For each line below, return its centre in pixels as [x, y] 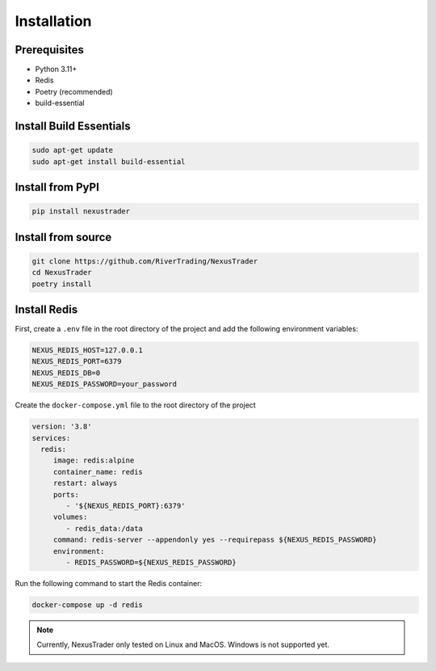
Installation [53, 21]
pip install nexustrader [81, 211]
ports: [66, 494]
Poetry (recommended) [74, 91]
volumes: [70, 517]
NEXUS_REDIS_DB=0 [66, 373]
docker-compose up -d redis [87, 605]
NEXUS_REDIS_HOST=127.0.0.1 [87, 350]
